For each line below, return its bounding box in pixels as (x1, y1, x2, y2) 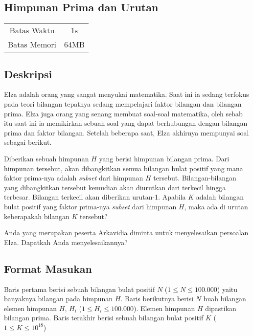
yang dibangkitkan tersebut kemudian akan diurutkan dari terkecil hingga (4, 182, 226, 192)
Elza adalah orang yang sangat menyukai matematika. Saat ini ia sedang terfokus (4, 89, 249, 99)
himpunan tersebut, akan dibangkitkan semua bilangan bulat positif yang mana (4, 163, 243, 173)
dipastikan (205, 303, 236, 313)
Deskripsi (4, 66, 52, 81)
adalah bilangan (196, 192, 244, 202)
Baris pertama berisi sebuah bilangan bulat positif (4, 284, 155, 294)
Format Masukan (4, 261, 92, 276)
